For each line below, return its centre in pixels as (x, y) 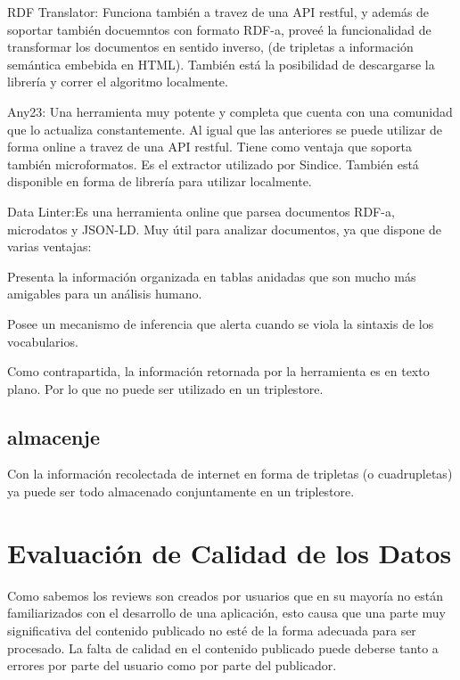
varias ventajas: (49, 246)
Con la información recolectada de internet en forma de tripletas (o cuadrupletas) (230, 474)
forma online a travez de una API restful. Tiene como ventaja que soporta (209, 147)
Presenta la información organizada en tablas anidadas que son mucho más (212, 276)
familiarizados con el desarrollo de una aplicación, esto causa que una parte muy (227, 613)
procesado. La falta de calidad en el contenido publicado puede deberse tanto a (223, 647)
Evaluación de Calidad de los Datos (230, 552)
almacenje (53, 436)
